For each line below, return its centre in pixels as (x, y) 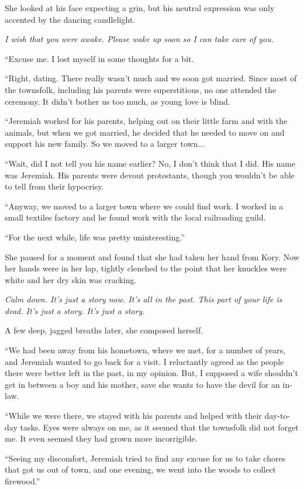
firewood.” (23, 481)
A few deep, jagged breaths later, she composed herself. (104, 330)
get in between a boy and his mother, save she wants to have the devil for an (142, 384)
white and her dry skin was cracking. (71, 279)
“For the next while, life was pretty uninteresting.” (95, 237)
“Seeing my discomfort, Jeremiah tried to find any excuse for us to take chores (145, 458)
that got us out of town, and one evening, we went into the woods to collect (141, 469)
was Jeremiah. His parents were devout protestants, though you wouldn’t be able (150, 175)
